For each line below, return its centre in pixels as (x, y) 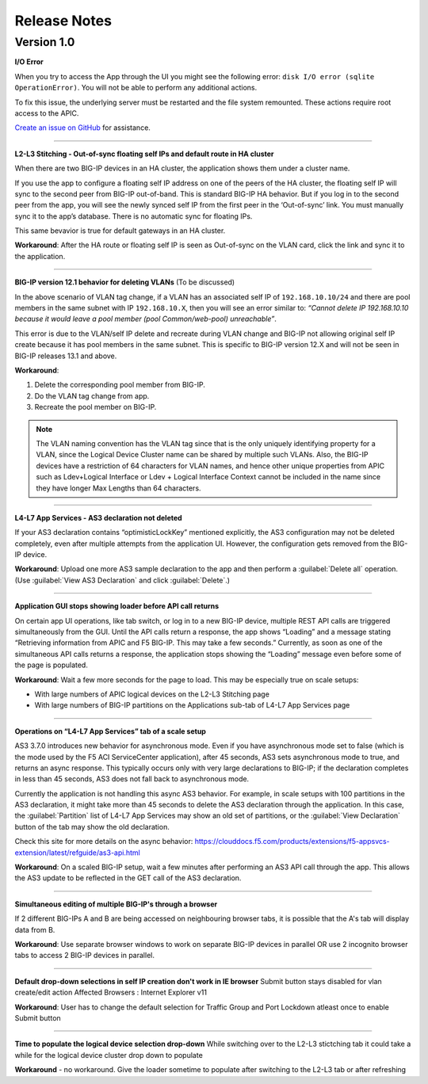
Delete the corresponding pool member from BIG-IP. (120, 385)
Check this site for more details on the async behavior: (104, 842)
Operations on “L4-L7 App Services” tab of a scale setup (110, 731)
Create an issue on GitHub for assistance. (82, 128)
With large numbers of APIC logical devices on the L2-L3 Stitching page (152, 694)
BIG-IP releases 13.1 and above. (66, 356)
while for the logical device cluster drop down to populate (109, 1055)
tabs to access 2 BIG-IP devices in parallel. (84, 956)
